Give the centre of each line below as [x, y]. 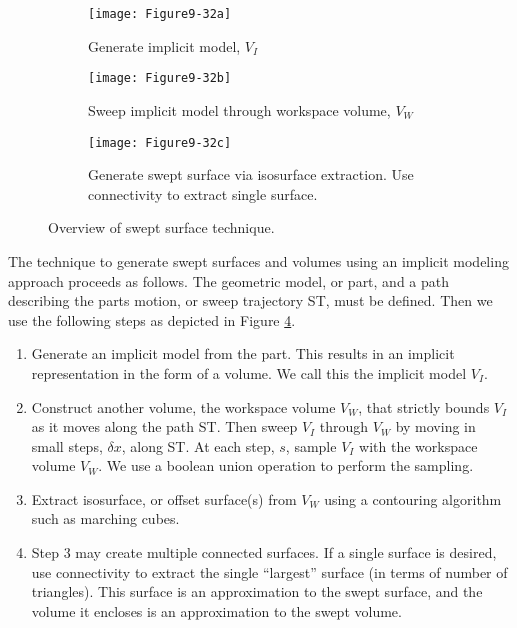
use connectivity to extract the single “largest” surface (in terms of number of [269, 571]
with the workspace [418, 445]
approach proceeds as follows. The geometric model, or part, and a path [229, 280]
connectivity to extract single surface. [203, 193]
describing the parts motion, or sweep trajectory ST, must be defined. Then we [250, 300]
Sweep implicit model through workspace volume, [239, 109]
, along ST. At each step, [198, 445]
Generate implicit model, [164, 45]
